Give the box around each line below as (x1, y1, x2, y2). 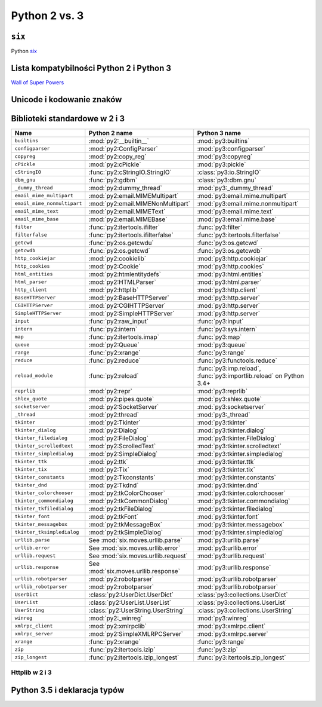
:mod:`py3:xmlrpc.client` (197, 622, 266, 630)
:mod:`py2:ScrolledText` (88, 442, 156, 450)
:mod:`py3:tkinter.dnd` (197, 481, 259, 489)
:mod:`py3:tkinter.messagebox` (197, 520, 284, 528)
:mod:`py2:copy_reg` (88, 152, 147, 161)
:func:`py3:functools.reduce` (197, 356, 277, 365)
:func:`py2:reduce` (88, 356, 141, 365)
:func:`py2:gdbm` (88, 176, 138, 184)
